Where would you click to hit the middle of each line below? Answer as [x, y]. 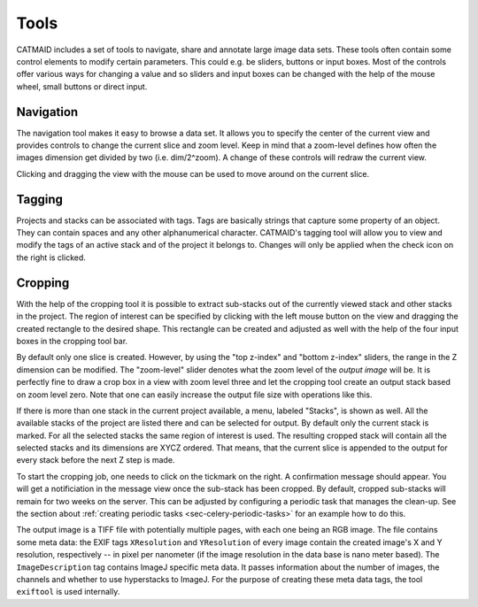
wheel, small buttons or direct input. [82, 86]
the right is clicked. [51, 257]
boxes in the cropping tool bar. [72, 341]
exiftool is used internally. [68, 592]
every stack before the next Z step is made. [96, 460]
